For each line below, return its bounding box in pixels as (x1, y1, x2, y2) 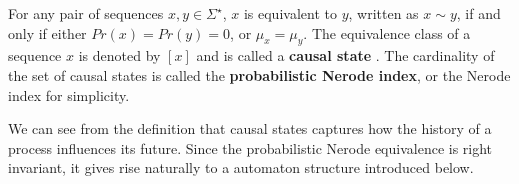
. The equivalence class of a (303, 22, 471, 43)
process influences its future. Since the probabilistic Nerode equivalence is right (8, 137, 493, 158)
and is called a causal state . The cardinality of (196, 45, 495, 66)
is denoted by (78, 45, 161, 66)
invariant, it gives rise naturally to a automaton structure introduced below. (8, 157, 474, 178)
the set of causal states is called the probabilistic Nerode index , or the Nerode (8, 64, 511, 85)
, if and (456, 3, 501, 23)
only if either (8, 22, 87, 43)
